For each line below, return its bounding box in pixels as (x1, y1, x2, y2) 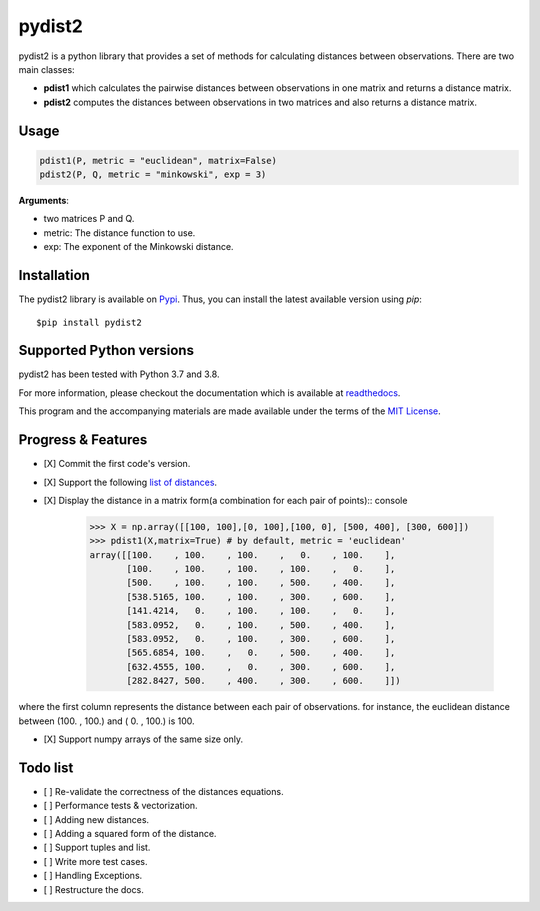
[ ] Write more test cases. (43, 855, 149, 867)
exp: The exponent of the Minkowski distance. (43, 241, 234, 253)
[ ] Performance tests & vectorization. (43, 800, 199, 812)
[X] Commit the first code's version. (43, 458, 191, 470)
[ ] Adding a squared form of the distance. (43, 828, 217, 840)
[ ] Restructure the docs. (43, 883, 144, 895)
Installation (18, 267, 90, 284)
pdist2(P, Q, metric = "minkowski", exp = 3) (39, 169, 267, 180)
